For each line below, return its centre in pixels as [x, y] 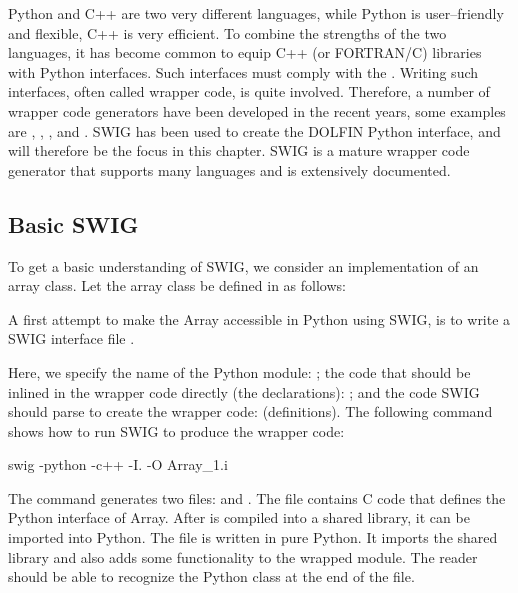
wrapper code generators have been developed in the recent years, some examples [257, 110]
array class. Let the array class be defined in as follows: [177, 285]
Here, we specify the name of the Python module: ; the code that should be [239, 371]
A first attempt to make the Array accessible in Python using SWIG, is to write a [259, 318]
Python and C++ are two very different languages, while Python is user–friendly [256, 13]
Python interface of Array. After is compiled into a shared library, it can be [239, 517]
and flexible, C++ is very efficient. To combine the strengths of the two [227, 32]
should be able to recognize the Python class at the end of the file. [211, 576]
